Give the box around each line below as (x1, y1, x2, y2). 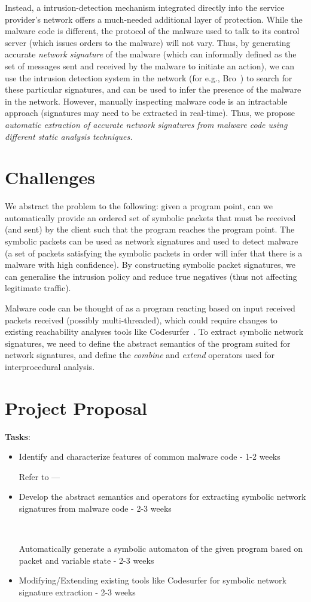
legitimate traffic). (5, 282, 71, 294)
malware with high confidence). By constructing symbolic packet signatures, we (5, 258, 295, 271)
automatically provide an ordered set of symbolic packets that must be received (5, 211, 296, 224)
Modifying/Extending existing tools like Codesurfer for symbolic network (19, 574, 286, 586)
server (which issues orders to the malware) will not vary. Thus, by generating (5, 36, 291, 48)
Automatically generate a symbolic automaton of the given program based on (19, 542, 303, 555)
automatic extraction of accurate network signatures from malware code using (5, 118, 288, 130)
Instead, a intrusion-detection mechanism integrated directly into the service (5, 1, 285, 13)
